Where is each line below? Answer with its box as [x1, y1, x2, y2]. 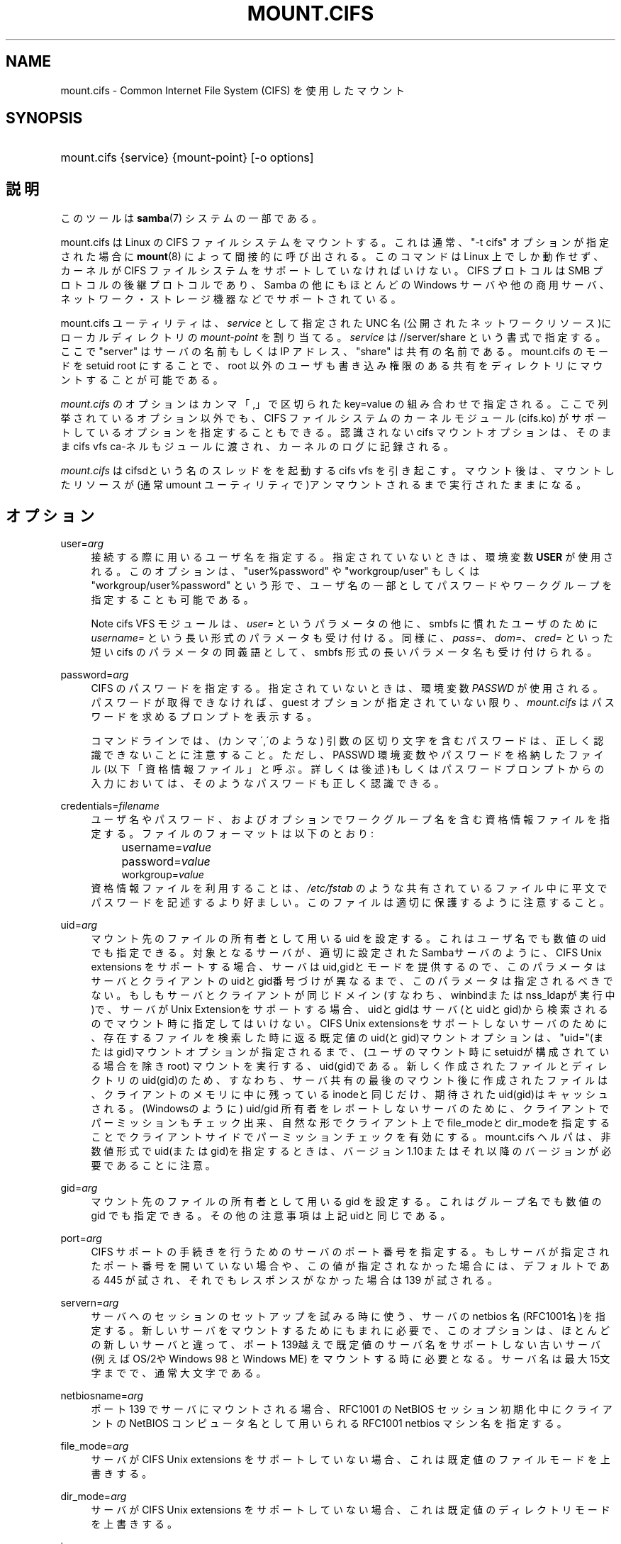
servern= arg [60, 1297, 119, 1309]
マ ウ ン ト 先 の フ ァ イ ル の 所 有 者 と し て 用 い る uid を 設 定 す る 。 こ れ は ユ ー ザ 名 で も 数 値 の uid [91, 932, 606, 945]
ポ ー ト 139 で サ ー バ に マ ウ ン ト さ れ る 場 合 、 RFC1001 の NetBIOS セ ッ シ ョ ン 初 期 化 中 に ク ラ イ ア [91, 1403, 612, 1416]
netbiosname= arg [60, 1389, 144, 1402]
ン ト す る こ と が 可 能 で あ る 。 [60, 374, 223, 386]
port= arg [60, 1232, 102, 1245]
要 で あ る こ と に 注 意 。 [91, 1159, 216, 1172]
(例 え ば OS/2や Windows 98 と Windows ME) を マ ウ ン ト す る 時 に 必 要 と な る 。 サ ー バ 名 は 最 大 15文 [91, 1353, 610, 1365]
